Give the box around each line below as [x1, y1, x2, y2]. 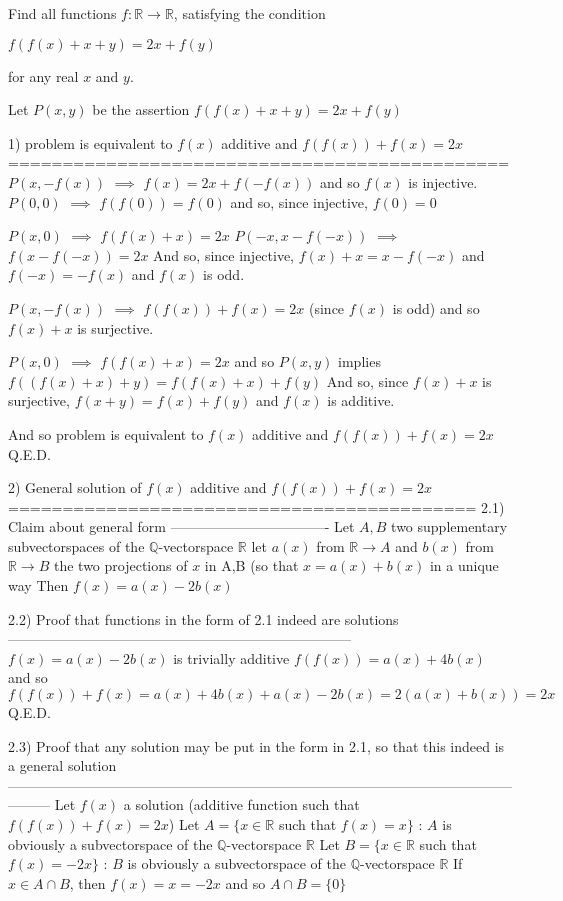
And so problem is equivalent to [8, 423, 204, 444]
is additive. [327, 390, 395, 411]
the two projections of [53, 555, 188, 576]
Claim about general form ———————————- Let [8, 516, 355, 537]
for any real [8, 65, 79, 86]
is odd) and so [392, 297, 480, 318]
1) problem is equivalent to [8, 132, 173, 153]
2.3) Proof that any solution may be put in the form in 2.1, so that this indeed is [8, 735, 505, 756]
